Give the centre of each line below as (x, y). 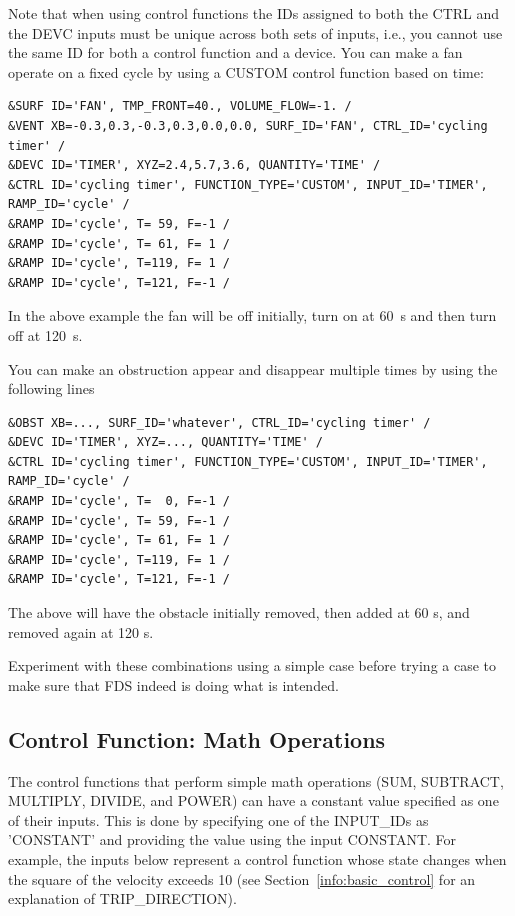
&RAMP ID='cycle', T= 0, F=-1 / (119, 501)
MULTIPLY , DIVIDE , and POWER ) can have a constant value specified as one (253, 800)
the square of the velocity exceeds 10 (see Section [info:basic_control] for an (242, 878)
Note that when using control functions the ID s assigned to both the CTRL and (254, 13)
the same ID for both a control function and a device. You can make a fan (235, 52)
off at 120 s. (45, 334)
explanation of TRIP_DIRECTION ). (122, 898)
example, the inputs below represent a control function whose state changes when (257, 858)
